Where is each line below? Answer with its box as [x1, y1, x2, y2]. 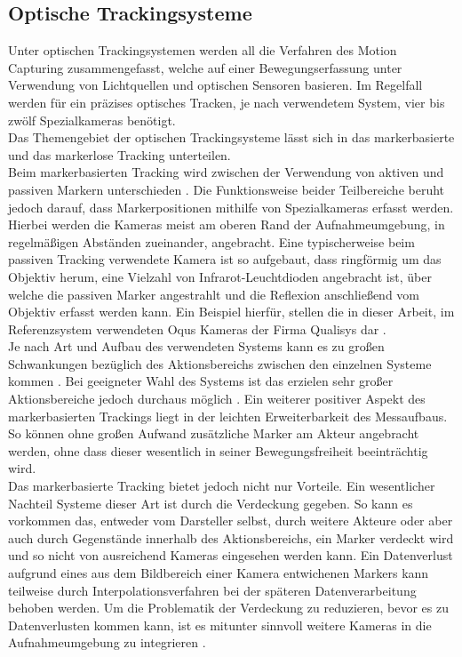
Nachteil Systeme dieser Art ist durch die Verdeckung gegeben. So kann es [8, 493, 413, 512]
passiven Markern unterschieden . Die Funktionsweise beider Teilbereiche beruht [8, 180, 445, 198]
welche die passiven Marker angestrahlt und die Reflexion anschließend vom [8, 284, 419, 303]
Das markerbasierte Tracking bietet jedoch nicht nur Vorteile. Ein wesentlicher [8, 477, 435, 495]
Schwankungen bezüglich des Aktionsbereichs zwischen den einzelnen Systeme [8, 354, 432, 373]
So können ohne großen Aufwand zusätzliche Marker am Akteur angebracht [8, 424, 419, 443]
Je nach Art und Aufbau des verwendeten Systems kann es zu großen [8, 337, 385, 356]
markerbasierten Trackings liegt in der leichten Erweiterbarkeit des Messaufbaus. [8, 406, 448, 425]
